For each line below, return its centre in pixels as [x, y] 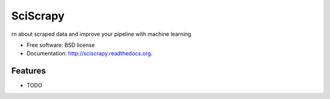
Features [28, 71]
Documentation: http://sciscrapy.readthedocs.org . [90, 53]
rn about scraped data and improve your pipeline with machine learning [101, 34]
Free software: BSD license [61, 45]
